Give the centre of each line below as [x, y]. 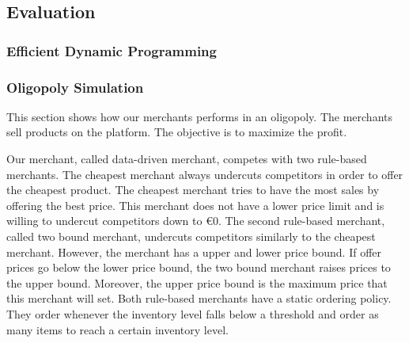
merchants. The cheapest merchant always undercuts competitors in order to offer [205, 174]
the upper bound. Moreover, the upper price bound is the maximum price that [197, 282]
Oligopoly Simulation [75, 87]
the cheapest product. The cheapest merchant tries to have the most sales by [193, 190]
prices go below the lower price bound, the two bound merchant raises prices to [199, 267]
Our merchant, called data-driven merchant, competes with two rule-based [187, 159]
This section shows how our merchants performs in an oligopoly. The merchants [199, 116]
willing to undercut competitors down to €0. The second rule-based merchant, [196, 221]
